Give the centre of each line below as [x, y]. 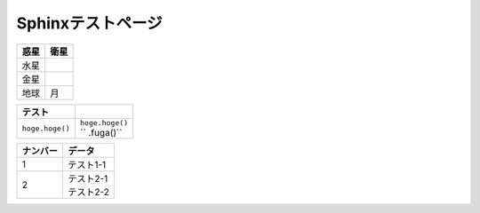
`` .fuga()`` [101, 132]
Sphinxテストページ [90, 23]
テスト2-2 [89, 192]
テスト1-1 [87, 164]
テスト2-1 [88, 178]
